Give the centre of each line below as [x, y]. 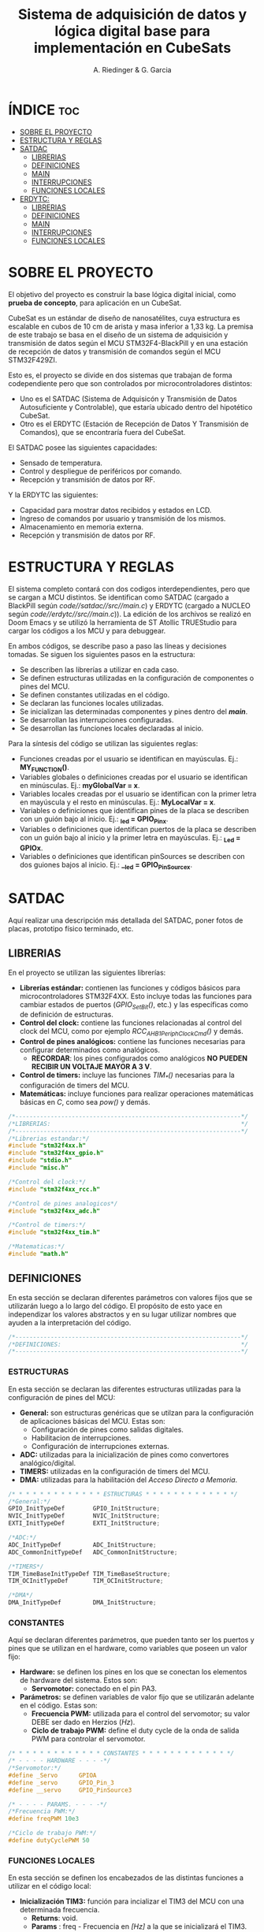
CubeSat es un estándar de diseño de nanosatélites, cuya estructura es [124, 318]
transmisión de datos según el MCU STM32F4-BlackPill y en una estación [128, 343]
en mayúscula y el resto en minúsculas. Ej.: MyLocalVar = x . [117, 802]
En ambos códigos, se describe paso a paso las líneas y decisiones [117, 646]
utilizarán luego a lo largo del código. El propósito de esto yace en [115, 1306]
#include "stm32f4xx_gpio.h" [56, 1153]
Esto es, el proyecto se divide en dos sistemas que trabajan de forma [120, 375]
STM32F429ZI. [33, 359]
